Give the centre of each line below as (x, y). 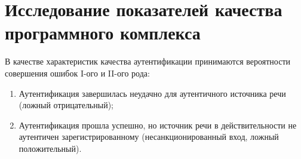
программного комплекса (103, 33)
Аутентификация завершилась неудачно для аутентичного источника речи (152, 93)
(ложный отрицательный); (66, 105)
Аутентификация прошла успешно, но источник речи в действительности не (158, 125)
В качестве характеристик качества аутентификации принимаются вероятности (148, 61)
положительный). (50, 148)
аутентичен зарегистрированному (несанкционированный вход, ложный (149, 137)
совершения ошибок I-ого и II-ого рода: (77, 73)
